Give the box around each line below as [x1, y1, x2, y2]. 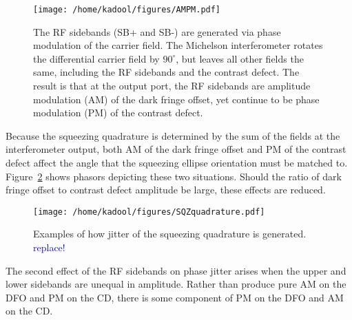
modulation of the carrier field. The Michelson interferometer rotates [33, 38, 323, 52]
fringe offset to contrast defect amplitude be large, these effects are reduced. [6, 182, 326, 197]
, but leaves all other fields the [176, 51, 304, 65]
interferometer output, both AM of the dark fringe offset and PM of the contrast [6, 142, 346, 156]
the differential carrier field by [33, 51, 160, 65]
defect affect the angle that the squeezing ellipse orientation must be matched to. [6, 156, 348, 169]
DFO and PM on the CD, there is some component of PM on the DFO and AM [6, 290, 344, 304]
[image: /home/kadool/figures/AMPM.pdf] [33, 5, 221, 14]
